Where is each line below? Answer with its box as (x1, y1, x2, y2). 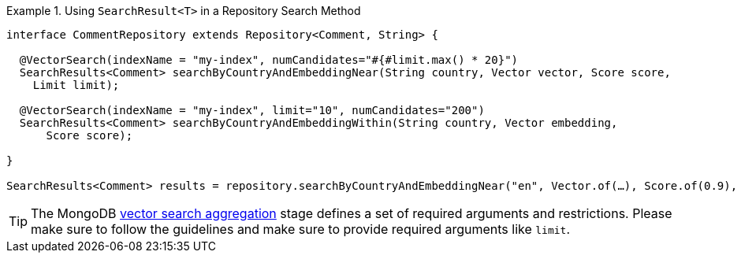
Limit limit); (32, 79, 120, 91)
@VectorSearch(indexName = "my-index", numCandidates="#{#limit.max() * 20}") (19, 54, 519, 66)
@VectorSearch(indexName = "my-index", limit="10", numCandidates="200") (19, 104, 485, 117)
